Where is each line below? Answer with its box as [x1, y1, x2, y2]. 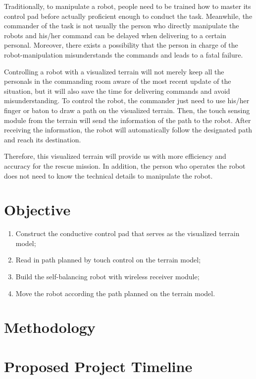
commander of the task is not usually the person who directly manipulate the [4, 20, 239, 31]
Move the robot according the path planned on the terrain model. [15, 288, 215, 298]
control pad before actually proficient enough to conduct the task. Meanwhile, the [4, 10, 253, 21]
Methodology [4, 317, 96, 337]
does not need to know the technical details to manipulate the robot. [4, 170, 213, 181]
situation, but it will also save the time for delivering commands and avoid [4, 85, 230, 96]
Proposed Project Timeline [4, 356, 193, 376]
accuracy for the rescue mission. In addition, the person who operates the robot [4, 160, 246, 171]
